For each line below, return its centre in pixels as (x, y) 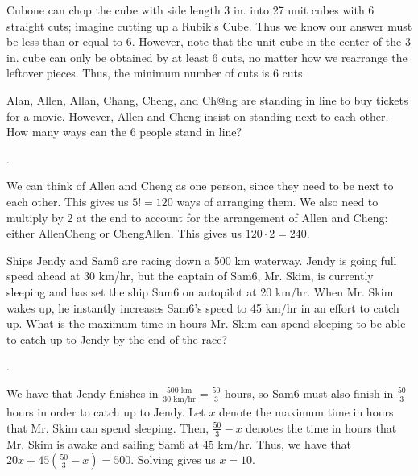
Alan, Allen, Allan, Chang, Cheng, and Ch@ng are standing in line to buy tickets (207, 99)
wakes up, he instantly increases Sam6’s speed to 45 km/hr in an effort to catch (203, 307)
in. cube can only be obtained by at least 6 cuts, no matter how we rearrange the (207, 57)
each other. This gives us (68, 201)
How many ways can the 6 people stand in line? (124, 132)
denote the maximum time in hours (306, 412)
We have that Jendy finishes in (83, 393)
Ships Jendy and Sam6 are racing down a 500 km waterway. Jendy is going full (202, 260)
